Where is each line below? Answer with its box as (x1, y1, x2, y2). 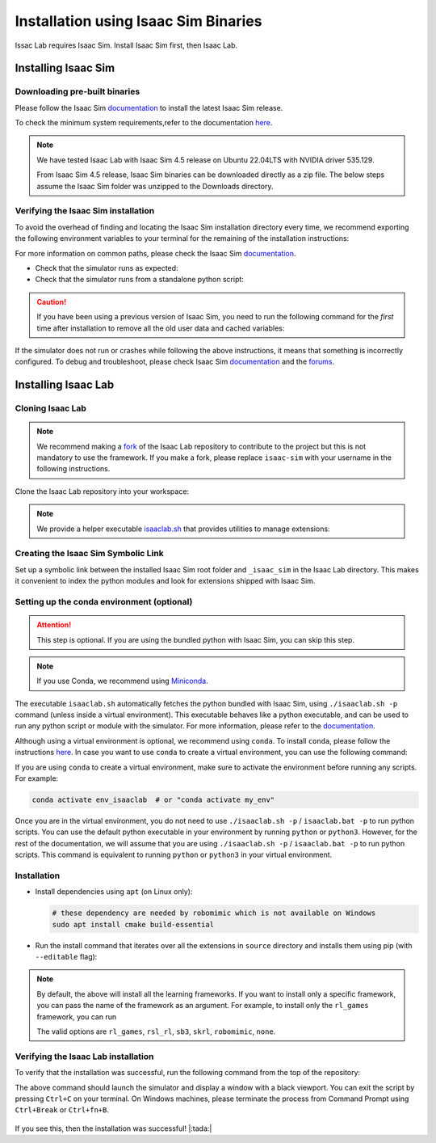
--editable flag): (35, 952, 98, 962)
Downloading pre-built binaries (15, 86, 140, 97)
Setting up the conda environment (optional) (15, 596, 193, 607)
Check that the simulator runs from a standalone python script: (35, 275, 244, 285)
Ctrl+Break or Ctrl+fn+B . (15, 1105, 109, 1115)
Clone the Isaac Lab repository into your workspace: (15, 486, 190, 496)
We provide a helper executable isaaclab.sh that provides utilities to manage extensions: (36, 524, 330, 534)
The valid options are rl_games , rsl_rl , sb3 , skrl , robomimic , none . (36, 1027, 276, 1036)
